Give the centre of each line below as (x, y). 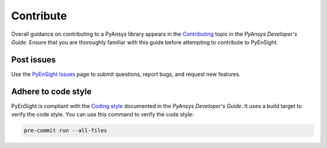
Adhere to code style (51, 91)
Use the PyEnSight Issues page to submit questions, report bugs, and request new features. (126, 74)
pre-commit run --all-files (65, 131)
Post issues (34, 60)
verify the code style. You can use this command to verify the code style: (102, 115)
